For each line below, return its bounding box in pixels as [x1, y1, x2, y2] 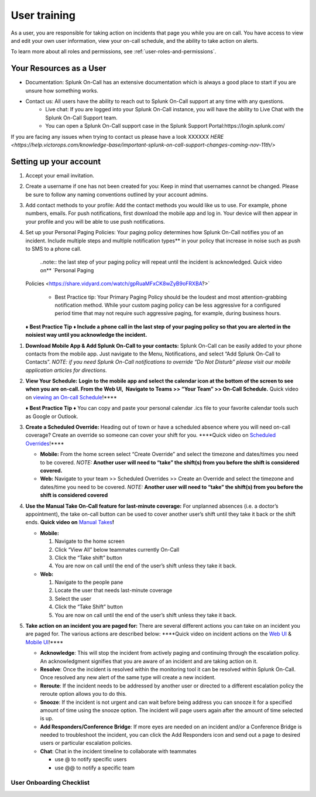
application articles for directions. [25, 367, 108, 374]
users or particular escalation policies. [40, 740, 132, 747]
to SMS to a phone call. [25, 245, 82, 252]
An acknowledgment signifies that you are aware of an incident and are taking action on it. [40, 658, 258, 665]
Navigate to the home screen [54, 538, 125, 545]
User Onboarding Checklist [11, 779, 90, 787]
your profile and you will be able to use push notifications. [25, 218, 165, 225]
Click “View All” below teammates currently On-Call [54, 546, 180, 553]
